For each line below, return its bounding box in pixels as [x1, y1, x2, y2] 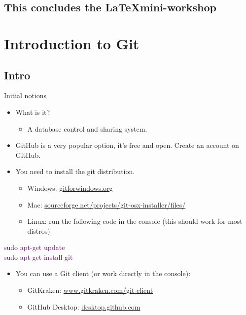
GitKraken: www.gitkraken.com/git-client [27, 285, 153, 295]
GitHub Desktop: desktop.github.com [27, 301, 141, 312]
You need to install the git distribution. [15, 166, 135, 176]
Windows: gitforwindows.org [27, 182, 113, 193]
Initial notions [4, 90, 47, 101]
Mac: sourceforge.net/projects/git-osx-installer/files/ [27, 199, 186, 210]
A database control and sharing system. [27, 123, 147, 134]
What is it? [15, 106, 50, 117]
